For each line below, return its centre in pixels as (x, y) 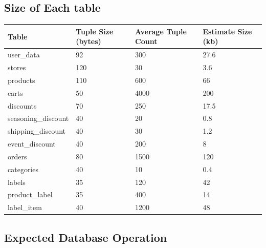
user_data (24, 55)
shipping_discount (37, 131)
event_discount (32, 144)
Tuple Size (95, 31)
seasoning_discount (38, 118)
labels (17, 182)
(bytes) (88, 41)
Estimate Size (227, 31)
